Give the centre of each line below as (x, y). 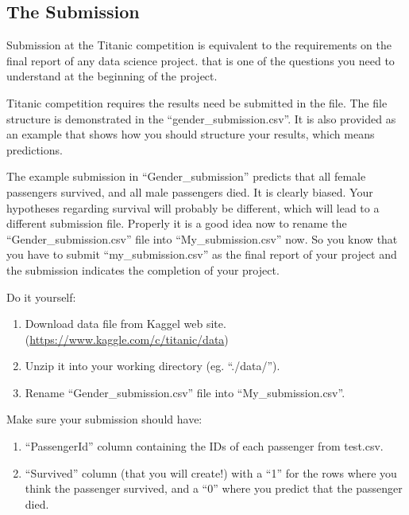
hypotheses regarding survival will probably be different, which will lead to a (193, 207)
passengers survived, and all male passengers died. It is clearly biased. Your (190, 191)
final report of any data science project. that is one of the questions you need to (201, 60)
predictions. (35, 149)
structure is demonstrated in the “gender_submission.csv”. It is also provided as (201, 118)
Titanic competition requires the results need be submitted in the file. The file (197, 102)
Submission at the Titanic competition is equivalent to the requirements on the (199, 45)
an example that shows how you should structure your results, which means (191, 134)
